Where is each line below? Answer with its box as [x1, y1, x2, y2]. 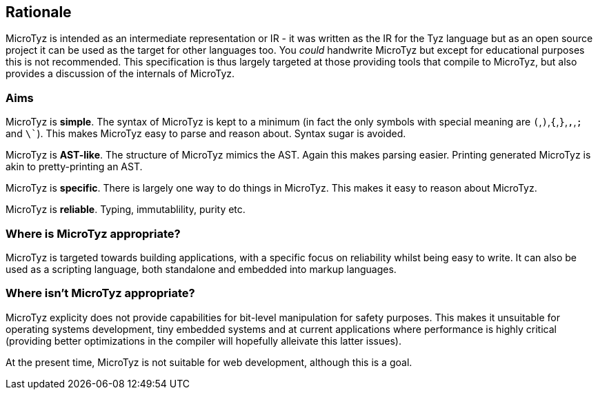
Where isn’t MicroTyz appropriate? [6, 286, 195, 301]
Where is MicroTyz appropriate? [6, 226, 181, 241]
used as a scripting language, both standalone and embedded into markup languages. [6, 263, 397, 275]
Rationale [6, 3, 72, 21]
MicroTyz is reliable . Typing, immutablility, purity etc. [6, 203, 246, 216]
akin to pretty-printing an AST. [6, 161, 143, 173]
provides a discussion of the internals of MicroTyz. [6, 68, 235, 80]
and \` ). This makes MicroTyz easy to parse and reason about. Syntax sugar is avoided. [6, 128, 406, 140]
